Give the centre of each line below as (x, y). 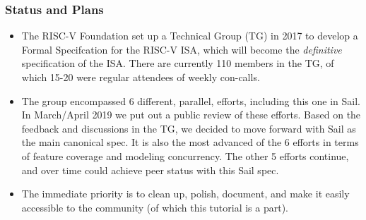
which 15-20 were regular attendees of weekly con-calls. (141, 77)
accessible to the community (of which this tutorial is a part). (155, 207)
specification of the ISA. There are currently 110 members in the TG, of (178, 63)
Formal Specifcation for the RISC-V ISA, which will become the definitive (182, 49)
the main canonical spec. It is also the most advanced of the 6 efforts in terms (190, 142)
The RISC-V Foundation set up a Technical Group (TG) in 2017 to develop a (190, 36)
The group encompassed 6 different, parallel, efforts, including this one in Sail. (191, 100)
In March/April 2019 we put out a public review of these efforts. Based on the (191, 115)
